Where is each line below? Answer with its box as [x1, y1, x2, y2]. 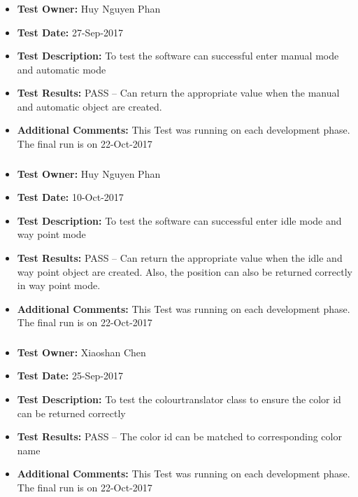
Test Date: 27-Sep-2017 [17, 24, 124, 39]
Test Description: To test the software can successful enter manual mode [17, 48, 339, 63]
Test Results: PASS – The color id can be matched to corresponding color [17, 429, 342, 444]
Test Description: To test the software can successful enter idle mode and [17, 213, 342, 227]
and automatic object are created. [17, 99, 162, 113]
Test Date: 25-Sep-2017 [17, 368, 124, 383]
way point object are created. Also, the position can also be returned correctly [17, 264, 352, 279]
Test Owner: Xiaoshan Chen [17, 344, 146, 359]
